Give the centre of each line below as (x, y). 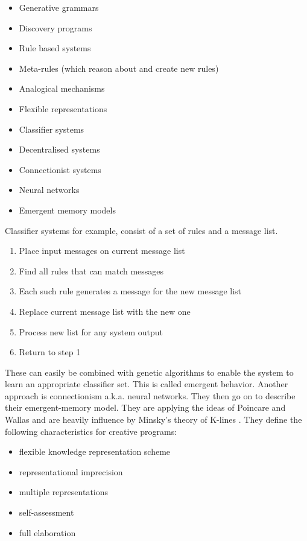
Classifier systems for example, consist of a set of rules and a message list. (141, 230)
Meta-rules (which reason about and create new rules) (119, 68)
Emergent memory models (67, 210)
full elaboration (47, 532)
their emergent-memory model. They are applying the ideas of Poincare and (145, 407)
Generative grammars (59, 7)
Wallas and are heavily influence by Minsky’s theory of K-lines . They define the (153, 419)
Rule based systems (55, 48)
